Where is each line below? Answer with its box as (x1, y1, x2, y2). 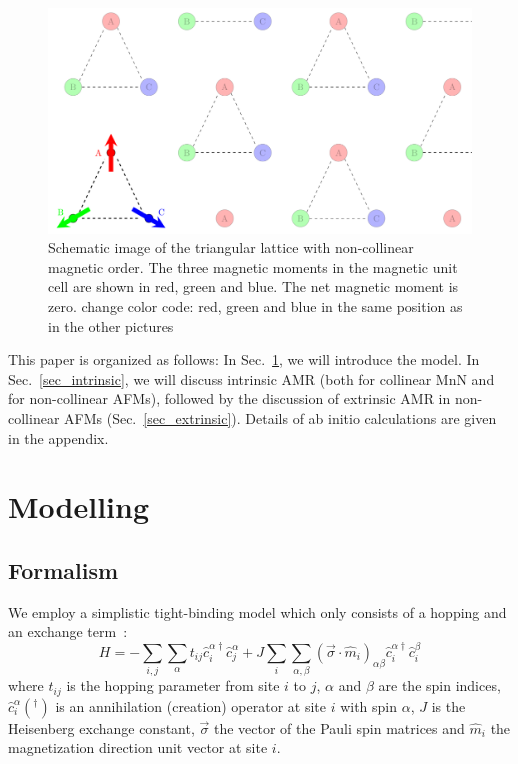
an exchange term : (8, 621, 128, 642)
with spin (340, 695, 398, 716)
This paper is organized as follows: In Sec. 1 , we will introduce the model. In (8, 349, 480, 370)
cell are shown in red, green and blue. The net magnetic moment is (48, 276, 459, 297)
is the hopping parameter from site (66, 675, 280, 696)
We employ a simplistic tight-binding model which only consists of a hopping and (8, 601, 507, 622)
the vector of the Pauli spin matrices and (213, 717, 465, 738)
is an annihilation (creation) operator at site (55, 695, 326, 716)
